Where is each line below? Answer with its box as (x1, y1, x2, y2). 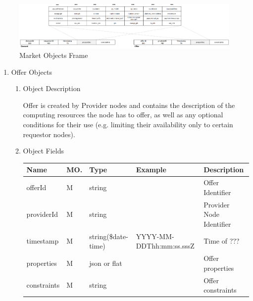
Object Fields (23, 146, 64, 156)
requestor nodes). (23, 129, 75, 139)
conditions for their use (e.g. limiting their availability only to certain (23, 119, 233, 130)
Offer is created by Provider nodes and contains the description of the (23, 100, 235, 110)
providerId (26, 209, 58, 219)
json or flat (89, 257, 122, 268)
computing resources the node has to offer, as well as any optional (23, 109, 223, 120)
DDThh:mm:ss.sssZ (136, 241, 195, 251)
